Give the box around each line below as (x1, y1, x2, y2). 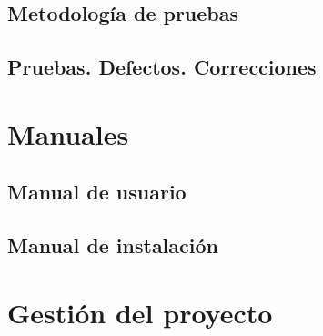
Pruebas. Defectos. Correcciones (7, 53, 317, 81)
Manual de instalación (7, 231, 218, 260)
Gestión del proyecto (7, 293, 273, 331)
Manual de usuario (7, 178, 187, 206)
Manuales (7, 115, 129, 152)
